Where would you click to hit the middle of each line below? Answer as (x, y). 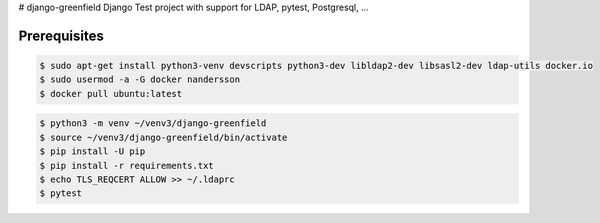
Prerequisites (61, 35)
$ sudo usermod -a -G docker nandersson (139, 79)
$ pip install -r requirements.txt (126, 165)
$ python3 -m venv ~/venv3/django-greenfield (153, 123)
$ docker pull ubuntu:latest (111, 93)
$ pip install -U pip (92, 151)
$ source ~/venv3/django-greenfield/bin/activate (163, 137)
